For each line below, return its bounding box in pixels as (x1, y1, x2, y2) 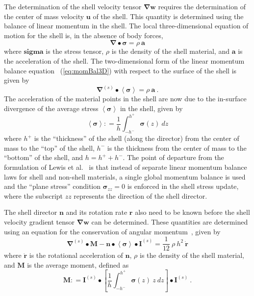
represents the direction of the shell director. (74, 190, 207, 201)
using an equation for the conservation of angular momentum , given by (4, 226, 221, 236)
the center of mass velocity (4, 11, 84, 21)
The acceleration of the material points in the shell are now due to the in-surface (4, 93, 247, 104)
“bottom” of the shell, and (4, 152, 83, 162)
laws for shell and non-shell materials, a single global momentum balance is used (4, 171, 246, 182)
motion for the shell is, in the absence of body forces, (4, 30, 163, 40)
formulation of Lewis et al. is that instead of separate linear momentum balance (4, 162, 247, 172)
